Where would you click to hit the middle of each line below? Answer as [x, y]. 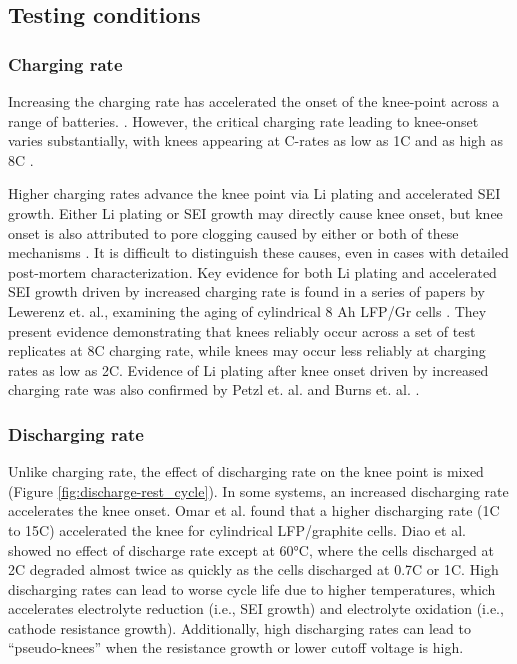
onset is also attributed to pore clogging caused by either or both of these [233, 232]
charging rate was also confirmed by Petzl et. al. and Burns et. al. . [214, 389]
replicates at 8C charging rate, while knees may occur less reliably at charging [247, 350]
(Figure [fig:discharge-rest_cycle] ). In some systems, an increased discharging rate [258, 490]
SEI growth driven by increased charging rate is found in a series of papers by [246, 291]
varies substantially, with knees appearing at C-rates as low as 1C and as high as [256, 140]
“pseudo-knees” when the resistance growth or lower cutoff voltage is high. [236, 647]
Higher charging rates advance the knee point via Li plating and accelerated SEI [254, 193]
